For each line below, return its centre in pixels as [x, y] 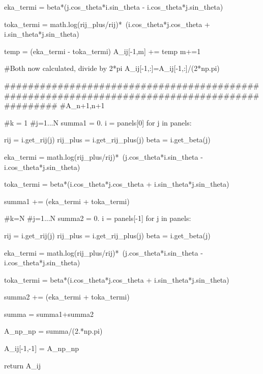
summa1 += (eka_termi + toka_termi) [67, 201]
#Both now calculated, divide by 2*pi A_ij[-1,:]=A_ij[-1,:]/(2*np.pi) [112, 68]
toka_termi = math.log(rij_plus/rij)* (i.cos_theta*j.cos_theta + [107, 24]
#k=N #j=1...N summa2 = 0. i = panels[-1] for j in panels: [98, 218]
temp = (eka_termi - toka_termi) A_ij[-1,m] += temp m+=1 [103, 51]
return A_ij [23, 365]
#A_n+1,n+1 [82, 105]
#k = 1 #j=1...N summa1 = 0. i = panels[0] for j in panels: [98, 122]
